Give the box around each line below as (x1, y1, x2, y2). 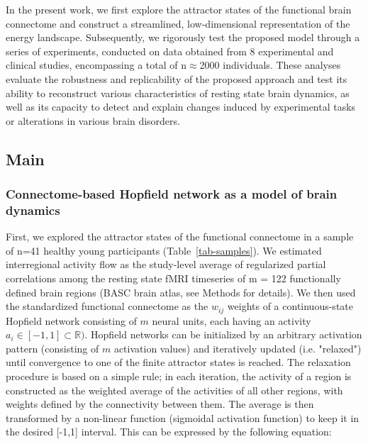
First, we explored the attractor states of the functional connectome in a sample (6, 229, 354, 244)
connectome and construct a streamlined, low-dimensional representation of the (6, 16, 350, 30)
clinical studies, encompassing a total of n (6, 57, 187, 72)
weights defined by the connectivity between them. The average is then (6, 396, 314, 411)
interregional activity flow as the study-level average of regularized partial (6, 257, 326, 272)
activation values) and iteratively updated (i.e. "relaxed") (113, 340, 362, 355)
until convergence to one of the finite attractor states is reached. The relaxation (6, 355, 351, 370)
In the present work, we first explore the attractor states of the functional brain (6, 2, 352, 16)
